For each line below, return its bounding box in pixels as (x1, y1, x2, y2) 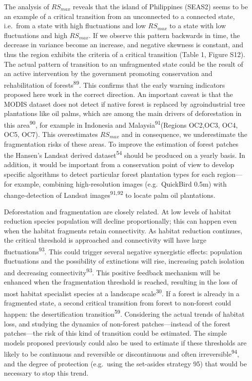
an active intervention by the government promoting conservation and (4, 68, 213, 78)
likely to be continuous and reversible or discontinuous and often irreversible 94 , (4, 347, 239, 359)
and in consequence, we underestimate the (121, 129, 248, 139)
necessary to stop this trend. (4, 368, 89, 378)
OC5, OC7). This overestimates (4, 129, 98, 139)
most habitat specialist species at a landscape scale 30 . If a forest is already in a (4, 286, 240, 298)
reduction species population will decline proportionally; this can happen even (4, 216, 237, 226)
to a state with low (169, 20, 226, 31)
